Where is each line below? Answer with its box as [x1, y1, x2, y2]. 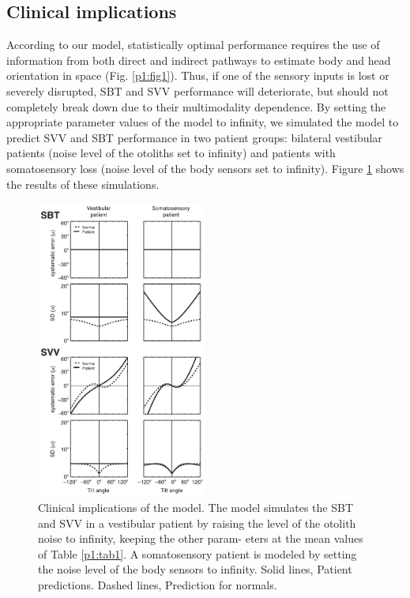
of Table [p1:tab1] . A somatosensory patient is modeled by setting [38, 545, 357, 562]
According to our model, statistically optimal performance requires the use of [6, 36, 380, 53]
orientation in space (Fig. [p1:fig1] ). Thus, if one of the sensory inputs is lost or [6, 67, 389, 84]
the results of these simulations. [6, 175, 160, 192]
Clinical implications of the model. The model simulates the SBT [38, 499, 354, 516]
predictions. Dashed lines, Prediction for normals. [38, 577, 277, 592]
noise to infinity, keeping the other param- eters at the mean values [38, 530, 363, 547]
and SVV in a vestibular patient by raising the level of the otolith [38, 514, 356, 531]
